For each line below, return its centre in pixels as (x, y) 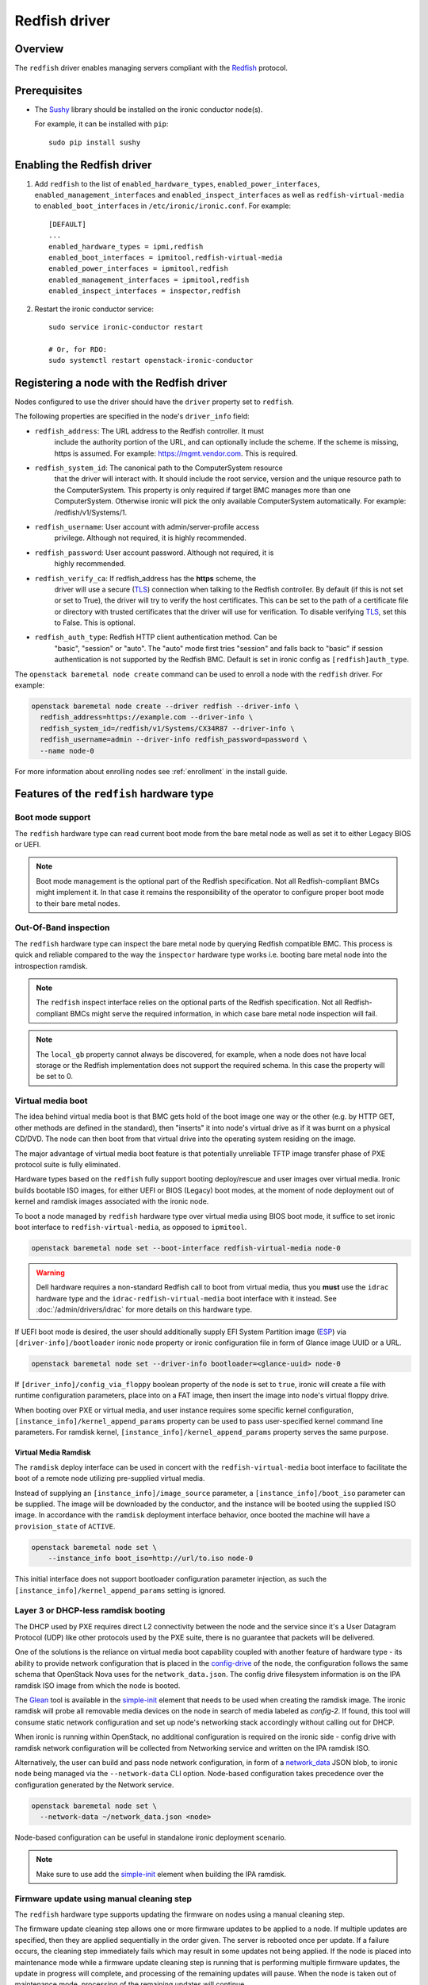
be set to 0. (55, 1077)
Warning (50, 1272)
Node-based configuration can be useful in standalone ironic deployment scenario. (151, 1837)
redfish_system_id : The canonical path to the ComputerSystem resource (159, 468)
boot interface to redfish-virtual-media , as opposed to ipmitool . (131, 1227)
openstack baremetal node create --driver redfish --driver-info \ (165, 706)
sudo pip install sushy (95, 142)
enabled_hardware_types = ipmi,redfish (126, 247)
